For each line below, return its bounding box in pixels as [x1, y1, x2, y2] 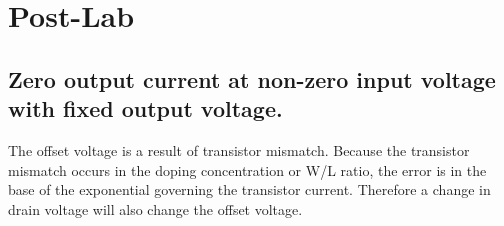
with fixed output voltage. [8, 93, 283, 124]
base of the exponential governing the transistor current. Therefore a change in [8, 179, 491, 200]
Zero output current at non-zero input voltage [8, 63, 496, 94]
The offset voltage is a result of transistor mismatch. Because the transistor [8, 139, 470, 160]
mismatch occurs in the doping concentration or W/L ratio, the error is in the [8, 159, 487, 180]
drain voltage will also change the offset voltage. [8, 198, 303, 219]
